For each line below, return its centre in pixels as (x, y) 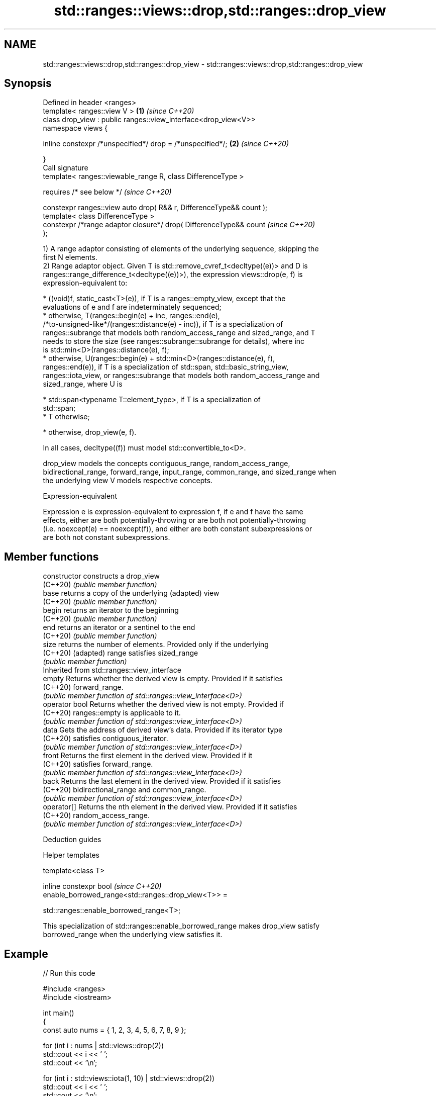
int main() (59, 1013)
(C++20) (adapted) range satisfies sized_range (121, 653)
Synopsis (28, 83)
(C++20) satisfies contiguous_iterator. (105, 739)
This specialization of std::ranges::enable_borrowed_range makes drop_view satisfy (181, 926)
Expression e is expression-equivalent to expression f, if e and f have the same (173, 512)
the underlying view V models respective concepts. (128, 481)
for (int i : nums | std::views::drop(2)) (103, 1046)
